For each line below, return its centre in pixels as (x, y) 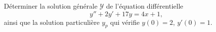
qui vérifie (125, 22)
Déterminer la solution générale (51, 6)
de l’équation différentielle (145, 6)
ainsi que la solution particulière (52, 22)
